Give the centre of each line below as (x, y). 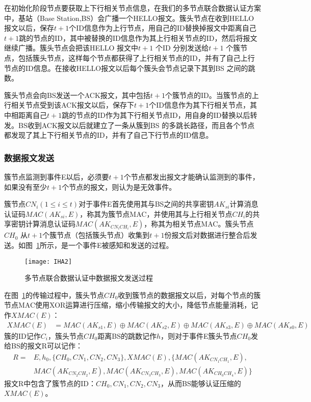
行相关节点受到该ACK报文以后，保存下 (69, 105)
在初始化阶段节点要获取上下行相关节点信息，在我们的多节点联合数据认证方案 (133, 8)
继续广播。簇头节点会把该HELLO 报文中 (71, 48)
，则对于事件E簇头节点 (199, 335)
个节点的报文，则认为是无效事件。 (119, 186)
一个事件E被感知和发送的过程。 (121, 245)
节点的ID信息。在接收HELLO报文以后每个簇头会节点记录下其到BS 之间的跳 (130, 68)
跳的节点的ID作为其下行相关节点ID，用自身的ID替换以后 (156, 115)
